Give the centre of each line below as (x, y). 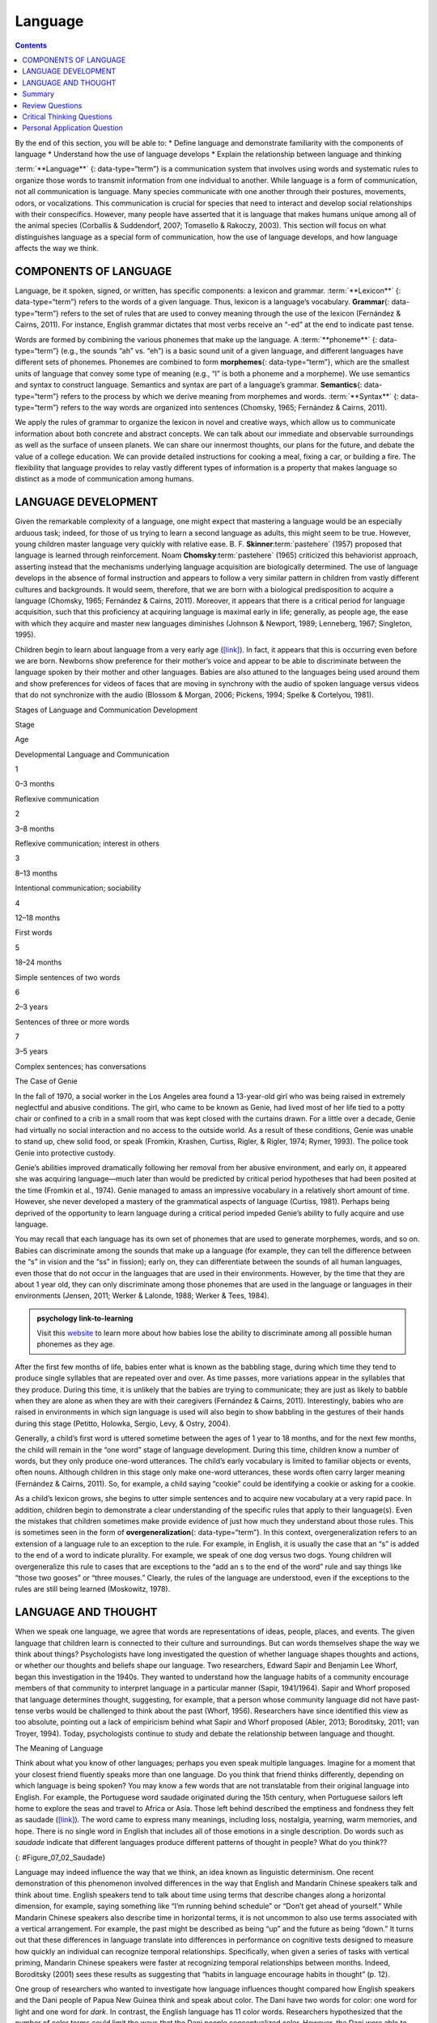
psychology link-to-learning (85, 1318)
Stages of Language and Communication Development (106, 710)
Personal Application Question (72, 128)
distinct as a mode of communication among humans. (104, 479)
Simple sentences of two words (68, 977)
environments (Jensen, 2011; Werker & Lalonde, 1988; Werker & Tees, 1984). (142, 1296)
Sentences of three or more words (72, 1022)
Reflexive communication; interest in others (87, 844)
